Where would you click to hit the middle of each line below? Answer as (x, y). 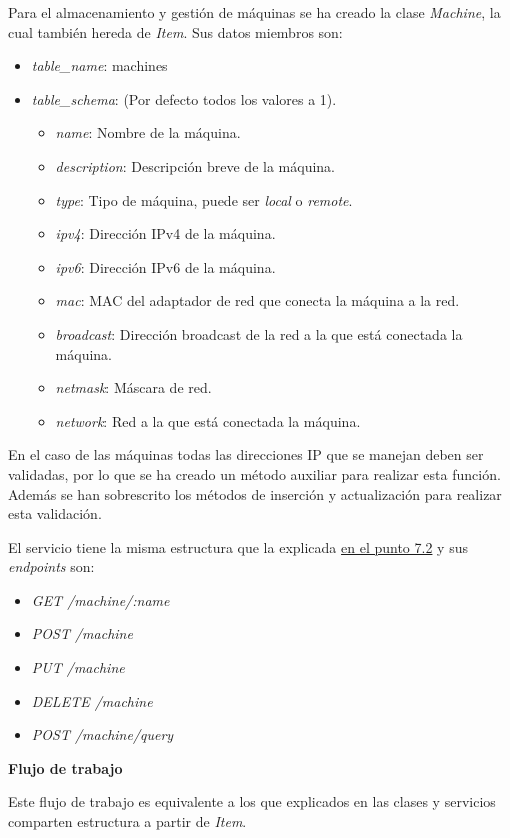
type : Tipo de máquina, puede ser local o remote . (204, 199)
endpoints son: (51, 566)
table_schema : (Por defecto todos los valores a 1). (184, 98)
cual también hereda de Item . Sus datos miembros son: (175, 31)
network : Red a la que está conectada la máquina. (208, 420)
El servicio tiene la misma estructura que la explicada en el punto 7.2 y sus (238, 546)
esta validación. (55, 513)
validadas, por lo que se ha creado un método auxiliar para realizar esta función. (254, 473)
